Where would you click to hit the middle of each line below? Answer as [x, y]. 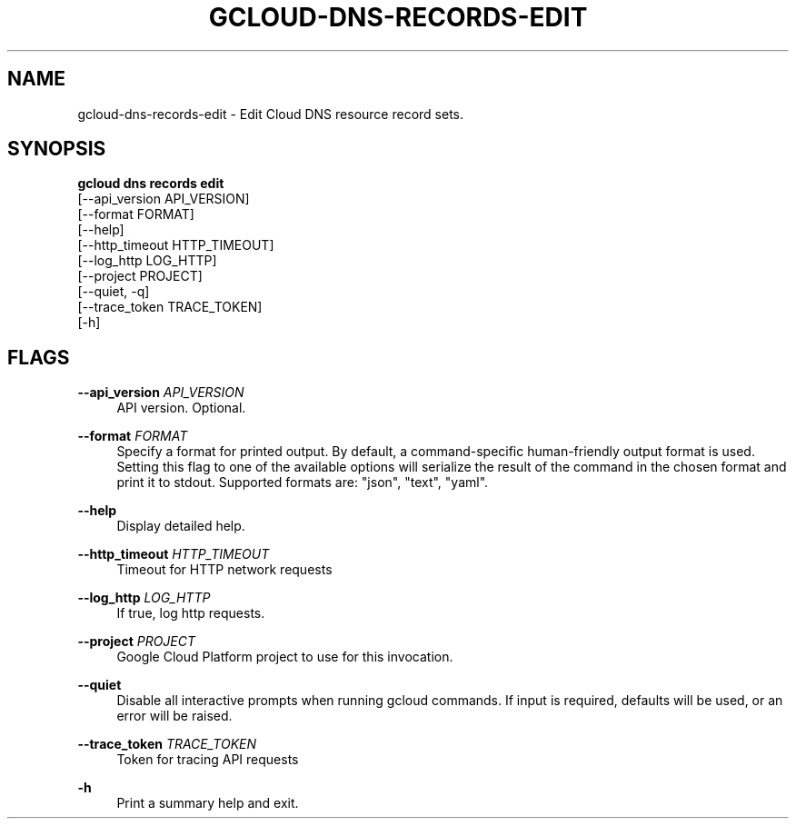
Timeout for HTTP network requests [224, 570]
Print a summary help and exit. [208, 803]
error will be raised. [174, 716]
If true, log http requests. [191, 613]
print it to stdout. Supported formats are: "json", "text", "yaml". [303, 483]
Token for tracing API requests [208, 760]
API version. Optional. [181, 408]
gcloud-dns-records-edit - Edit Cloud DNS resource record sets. [270, 114]
